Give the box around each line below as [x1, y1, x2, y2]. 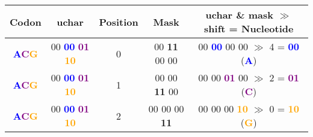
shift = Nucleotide [204, 22, 294, 35]
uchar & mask [205, 8, 274, 22]
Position [99, 14, 138, 29]
